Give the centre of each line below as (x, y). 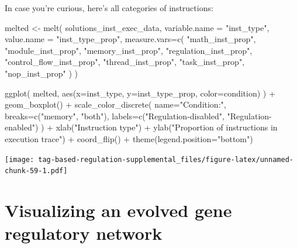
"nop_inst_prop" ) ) (41, 73)
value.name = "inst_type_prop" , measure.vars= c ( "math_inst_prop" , (130, 39)
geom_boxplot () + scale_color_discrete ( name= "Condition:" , (115, 104)
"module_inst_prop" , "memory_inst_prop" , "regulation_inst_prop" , (129, 50)
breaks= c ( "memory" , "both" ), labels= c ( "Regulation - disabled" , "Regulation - (138, 116)
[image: (20, 159)
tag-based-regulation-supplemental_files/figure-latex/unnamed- (166, 159)
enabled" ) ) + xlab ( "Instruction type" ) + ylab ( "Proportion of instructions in (141, 127)
